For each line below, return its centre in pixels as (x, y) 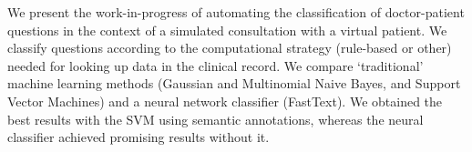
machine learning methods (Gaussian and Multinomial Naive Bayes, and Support (234, 83)
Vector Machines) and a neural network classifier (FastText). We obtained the (225, 101)
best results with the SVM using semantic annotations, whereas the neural (215, 119)
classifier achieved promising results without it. (139, 137)
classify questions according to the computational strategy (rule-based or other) (230, 48)
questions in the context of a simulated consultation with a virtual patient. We (227, 30)
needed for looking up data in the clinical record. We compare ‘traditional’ (215, 65)
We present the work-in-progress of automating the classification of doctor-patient (236, 12)
